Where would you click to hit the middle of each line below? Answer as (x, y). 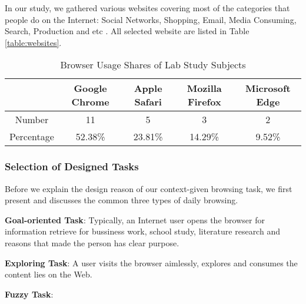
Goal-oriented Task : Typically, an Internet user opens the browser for (135, 219)
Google (90, 88)
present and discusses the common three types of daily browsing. (122, 200)
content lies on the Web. (49, 274)
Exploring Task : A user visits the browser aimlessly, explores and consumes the (151, 262)
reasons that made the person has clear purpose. (92, 242)
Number (32, 120)
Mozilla (204, 88)
